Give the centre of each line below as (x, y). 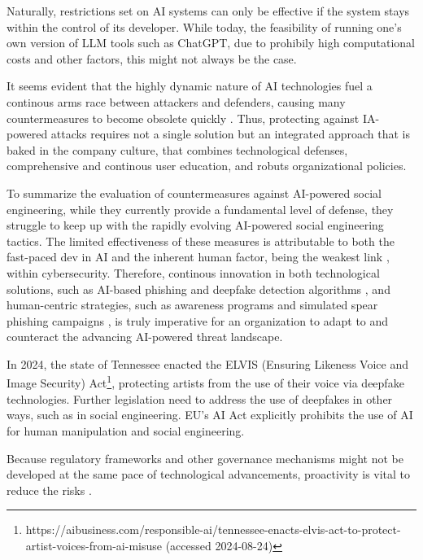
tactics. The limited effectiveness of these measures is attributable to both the (201, 241)
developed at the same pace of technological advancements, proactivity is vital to (209, 474)
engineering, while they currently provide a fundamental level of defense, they (200, 209)
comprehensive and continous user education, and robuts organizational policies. (207, 166)
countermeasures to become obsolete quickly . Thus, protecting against (183, 118)
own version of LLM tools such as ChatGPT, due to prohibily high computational (211, 43)
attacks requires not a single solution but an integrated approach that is (231, 134)
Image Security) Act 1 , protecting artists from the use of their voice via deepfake (205, 382)
